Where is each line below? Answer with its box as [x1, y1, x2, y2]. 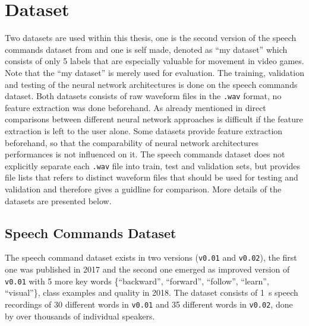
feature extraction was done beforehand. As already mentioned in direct [5, 101, 266, 113]
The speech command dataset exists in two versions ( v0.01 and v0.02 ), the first [5, 251, 297, 264]
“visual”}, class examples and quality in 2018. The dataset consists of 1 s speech [5, 286, 298, 299]
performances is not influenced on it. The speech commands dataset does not [5, 148, 285, 160]
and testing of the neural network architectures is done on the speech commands [5, 78, 298, 90]
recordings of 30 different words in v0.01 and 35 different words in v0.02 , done [5, 297, 293, 310]
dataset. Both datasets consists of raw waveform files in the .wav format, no [5, 90, 282, 102]
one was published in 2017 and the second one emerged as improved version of [5, 263, 290, 276]
